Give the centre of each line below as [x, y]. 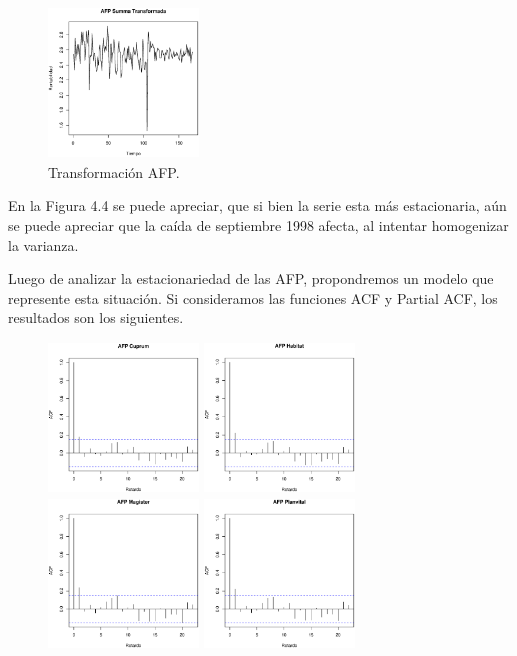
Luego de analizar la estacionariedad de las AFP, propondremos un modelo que [251, 278]
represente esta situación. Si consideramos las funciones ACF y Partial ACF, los [253, 297]
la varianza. [43, 244]
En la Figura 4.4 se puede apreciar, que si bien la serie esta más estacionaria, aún [257, 205]
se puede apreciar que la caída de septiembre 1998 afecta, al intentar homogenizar [258, 224]
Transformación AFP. [114, 171]
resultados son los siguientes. [96, 317]
